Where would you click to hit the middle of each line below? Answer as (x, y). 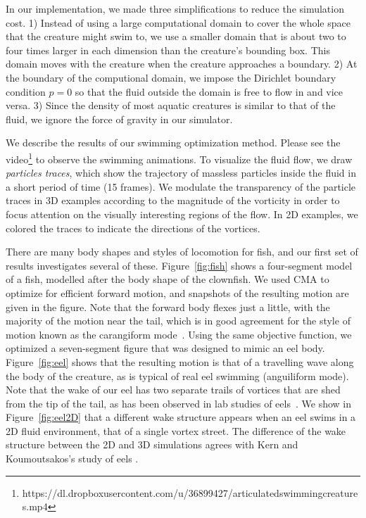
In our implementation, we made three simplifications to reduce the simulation (175, 8)
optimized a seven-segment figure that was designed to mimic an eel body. (165, 348)
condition (26, 91)
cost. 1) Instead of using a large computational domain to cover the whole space (178, 22)
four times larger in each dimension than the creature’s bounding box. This (168, 50)
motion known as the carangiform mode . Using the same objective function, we (179, 334)
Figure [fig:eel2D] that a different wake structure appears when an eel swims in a (181, 417)
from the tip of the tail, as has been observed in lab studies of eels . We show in (178, 403)
